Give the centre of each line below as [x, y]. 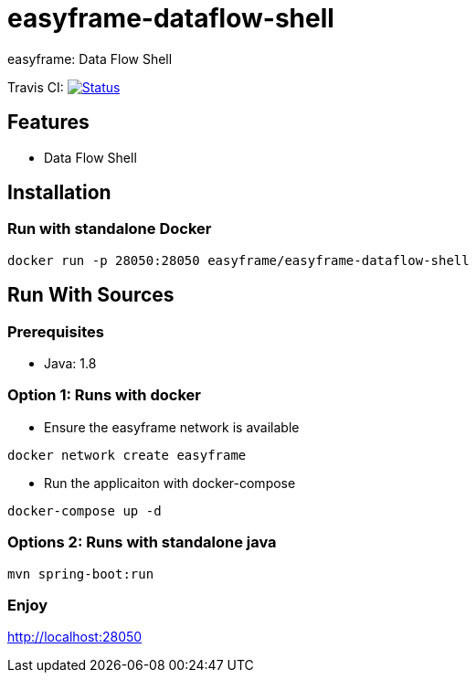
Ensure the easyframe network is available [172, 427]
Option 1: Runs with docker [104, 395]
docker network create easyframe [127, 455]
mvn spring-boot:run [81, 574]
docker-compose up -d [85, 510]
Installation [59, 193]
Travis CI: [36, 87]
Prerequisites [56, 331]
